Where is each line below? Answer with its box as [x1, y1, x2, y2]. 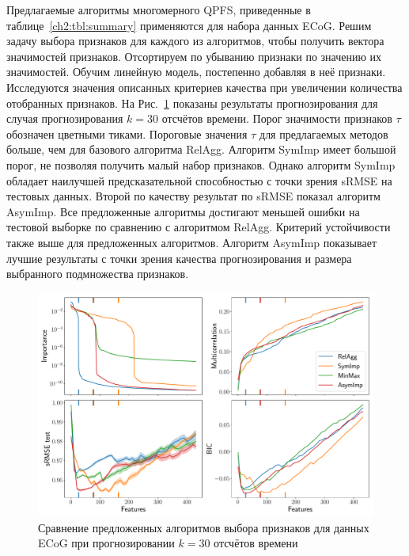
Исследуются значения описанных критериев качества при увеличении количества [6, 78, 403, 95]
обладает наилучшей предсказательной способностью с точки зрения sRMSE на [6, 172, 392, 189]
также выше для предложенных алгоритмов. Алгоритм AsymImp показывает [6, 234, 377, 250]
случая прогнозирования [6, 110, 123, 127]
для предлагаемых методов [259, 125, 388, 142]
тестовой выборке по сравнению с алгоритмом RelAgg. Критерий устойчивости [6, 219, 391, 235]
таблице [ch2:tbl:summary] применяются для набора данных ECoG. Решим [6, 17, 372, 33]
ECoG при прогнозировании [38, 535, 175, 551]
